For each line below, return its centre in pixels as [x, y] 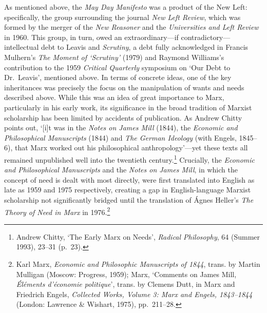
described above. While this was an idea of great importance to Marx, [114, 97]
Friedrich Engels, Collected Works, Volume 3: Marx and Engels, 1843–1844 [134, 294]
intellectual [22, 47]
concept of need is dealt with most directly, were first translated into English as [129, 179]
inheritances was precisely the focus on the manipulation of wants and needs [124, 87]
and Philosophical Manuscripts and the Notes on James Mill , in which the [121, 170]
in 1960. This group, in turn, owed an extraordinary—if [91, 37]
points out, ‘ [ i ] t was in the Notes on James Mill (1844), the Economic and [121, 128]
